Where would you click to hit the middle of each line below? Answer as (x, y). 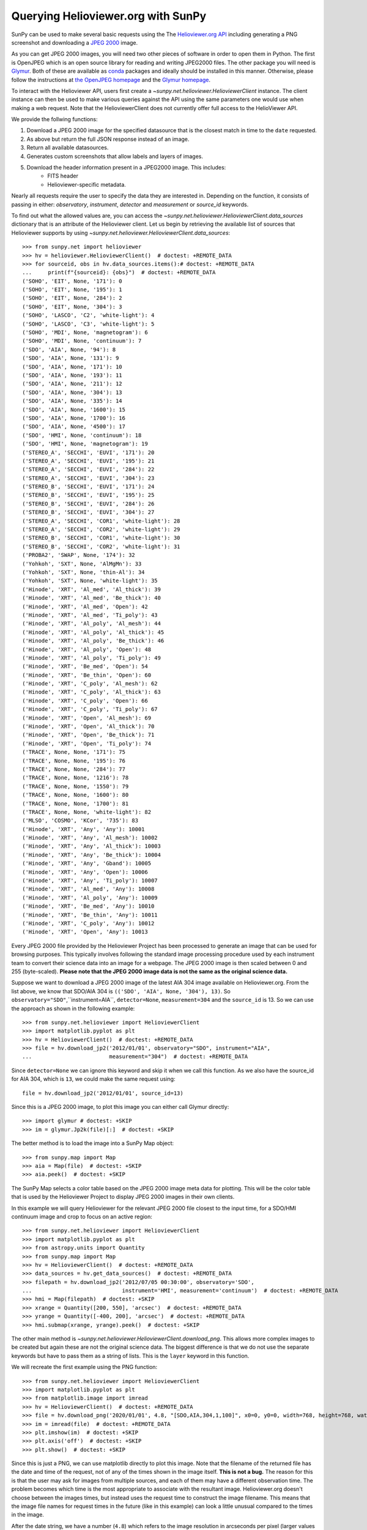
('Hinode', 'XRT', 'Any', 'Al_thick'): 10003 (92, 846)
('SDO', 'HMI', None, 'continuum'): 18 (82, 435)
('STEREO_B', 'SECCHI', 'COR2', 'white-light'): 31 (101, 547)
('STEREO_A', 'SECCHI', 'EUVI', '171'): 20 (88, 452)
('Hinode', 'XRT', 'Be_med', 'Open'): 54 (85, 666)
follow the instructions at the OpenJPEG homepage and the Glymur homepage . (111, 80)
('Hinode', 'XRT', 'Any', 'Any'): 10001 (83, 829)
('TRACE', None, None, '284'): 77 (74, 769)
